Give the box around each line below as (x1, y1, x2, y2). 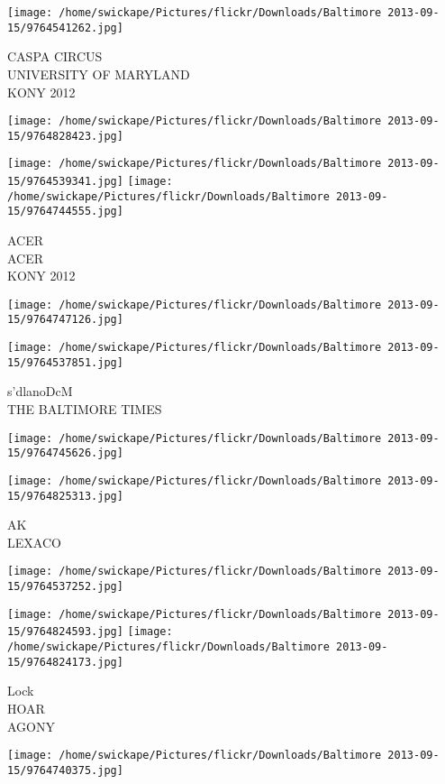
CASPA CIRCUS (7, 47, 103, 66)
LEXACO (7, 532, 61, 551)
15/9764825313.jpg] (7, 489, 123, 503)
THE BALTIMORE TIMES (7, 400, 162, 419)
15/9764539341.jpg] (7, 175, 123, 189)
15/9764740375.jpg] (7, 763, 123, 777)
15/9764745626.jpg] (7, 447, 123, 460)
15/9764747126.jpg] (7, 313, 123, 327)
